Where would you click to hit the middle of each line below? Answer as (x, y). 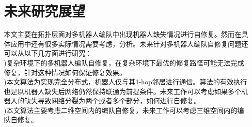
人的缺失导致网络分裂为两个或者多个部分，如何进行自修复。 (105, 101)
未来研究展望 (45, 11)
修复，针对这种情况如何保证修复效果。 (65, 72)
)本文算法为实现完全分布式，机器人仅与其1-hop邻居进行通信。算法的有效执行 (126, 82)
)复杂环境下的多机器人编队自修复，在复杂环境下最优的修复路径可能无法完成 (124, 62)
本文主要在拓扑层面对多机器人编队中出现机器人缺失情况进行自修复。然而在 (123, 34)
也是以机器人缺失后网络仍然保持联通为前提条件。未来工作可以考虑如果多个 (123, 91)
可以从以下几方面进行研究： (48, 53)
